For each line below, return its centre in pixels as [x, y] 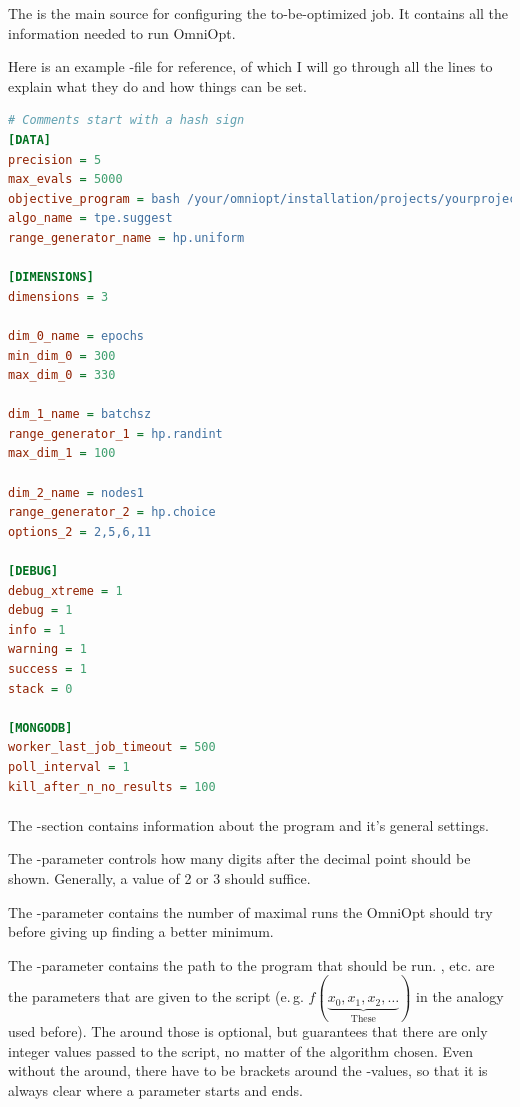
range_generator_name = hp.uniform [126, 237]
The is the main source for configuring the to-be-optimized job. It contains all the [258, 13]
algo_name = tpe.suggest [90, 218]
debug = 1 [40, 610]
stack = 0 [40, 688]
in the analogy [460, 996]
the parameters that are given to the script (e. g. [156, 996]
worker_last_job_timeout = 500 [112, 747]
